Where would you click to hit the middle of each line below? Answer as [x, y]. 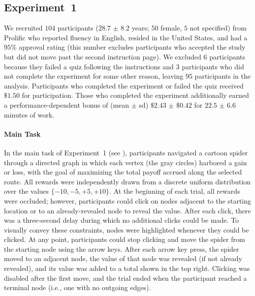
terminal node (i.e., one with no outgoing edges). [78, 287]
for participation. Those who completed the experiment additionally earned [135, 95]
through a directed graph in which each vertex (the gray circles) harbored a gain [126, 162]
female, [171, 28]
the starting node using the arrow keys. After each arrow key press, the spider [122, 249]
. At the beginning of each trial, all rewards [175, 191]
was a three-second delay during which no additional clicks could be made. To [122, 220]
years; [140, 28]
